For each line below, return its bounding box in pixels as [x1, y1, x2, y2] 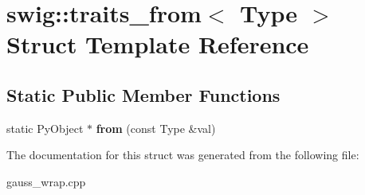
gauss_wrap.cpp [6, 173, 86, 189]
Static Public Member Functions [6, 82, 281, 107]
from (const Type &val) [96, 119, 216, 136]
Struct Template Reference [6, 28, 309, 60]
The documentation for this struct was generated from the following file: [6, 146, 359, 163]
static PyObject [6, 119, 84, 136]
